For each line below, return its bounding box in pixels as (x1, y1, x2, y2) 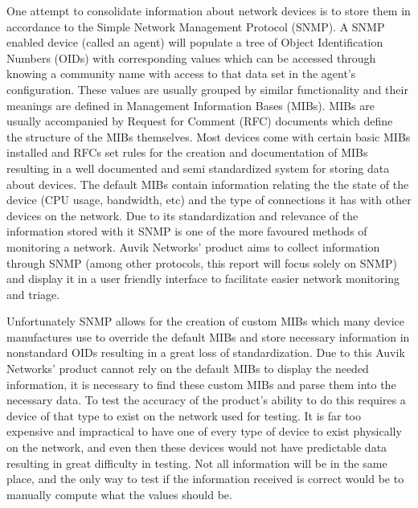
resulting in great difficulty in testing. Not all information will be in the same (6, 454, 387, 471)
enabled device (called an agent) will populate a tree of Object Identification (6, 34, 383, 51)
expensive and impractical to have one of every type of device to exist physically (6, 423, 402, 440)
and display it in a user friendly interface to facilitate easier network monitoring (6, 270, 400, 287)
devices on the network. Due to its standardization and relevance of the (6, 207, 359, 223)
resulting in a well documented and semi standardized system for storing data (6, 159, 390, 176)
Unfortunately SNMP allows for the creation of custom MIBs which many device (6, 313, 405, 330)
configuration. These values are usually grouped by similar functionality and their (6, 80, 408, 97)
